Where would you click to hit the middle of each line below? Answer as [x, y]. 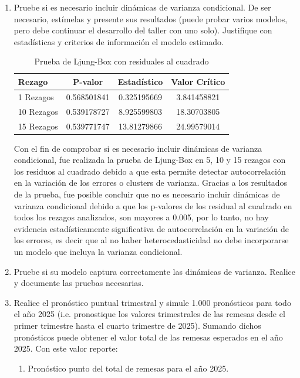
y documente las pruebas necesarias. [79, 283]
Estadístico [140, 81]
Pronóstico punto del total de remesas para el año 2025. [128, 368]
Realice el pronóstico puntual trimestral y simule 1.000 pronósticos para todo [152, 302]
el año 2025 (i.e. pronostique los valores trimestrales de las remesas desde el [149, 314]
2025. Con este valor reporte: [66, 348]
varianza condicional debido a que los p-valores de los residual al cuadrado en [153, 205]
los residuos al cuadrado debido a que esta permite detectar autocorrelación [150, 171]
